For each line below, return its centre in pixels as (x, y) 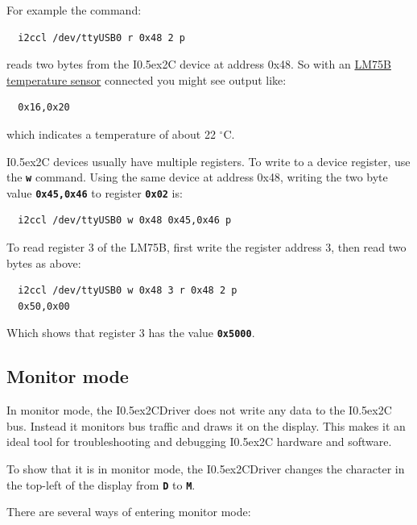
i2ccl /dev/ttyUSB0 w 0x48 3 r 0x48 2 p (128, 291)
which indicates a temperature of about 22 (111, 133)
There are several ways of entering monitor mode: (129, 512)
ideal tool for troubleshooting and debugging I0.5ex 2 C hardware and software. (199, 442)
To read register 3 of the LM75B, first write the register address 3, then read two (206, 247)
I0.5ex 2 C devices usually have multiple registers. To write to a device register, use (208, 161)
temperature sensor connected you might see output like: (147, 79)
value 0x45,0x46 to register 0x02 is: (95, 192)
